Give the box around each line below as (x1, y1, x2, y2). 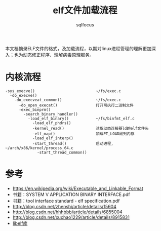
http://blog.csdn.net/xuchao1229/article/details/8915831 (12, 214, 130, 220)
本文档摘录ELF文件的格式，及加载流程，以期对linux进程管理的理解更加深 (5, 45, 156, 51)
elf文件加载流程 (53, 5, 117, 16)
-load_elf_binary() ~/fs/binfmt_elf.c (27, 116, 135, 121)
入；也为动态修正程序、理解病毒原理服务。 (5, 52, 94, 58)
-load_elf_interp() (32, 135, 73, 141)
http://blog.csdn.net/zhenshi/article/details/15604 (12, 203, 116, 209)
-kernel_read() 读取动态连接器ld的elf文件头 (32, 126, 149, 131)
